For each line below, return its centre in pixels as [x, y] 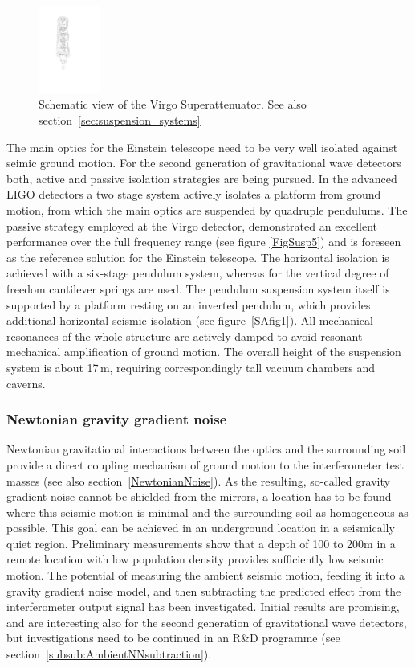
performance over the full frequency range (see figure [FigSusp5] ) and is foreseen [204, 242]
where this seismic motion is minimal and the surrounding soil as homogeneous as [207, 512]
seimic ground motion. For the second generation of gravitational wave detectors [204, 163]
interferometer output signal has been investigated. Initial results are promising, [203, 607]
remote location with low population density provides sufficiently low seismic [195, 559]
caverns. [26, 383]
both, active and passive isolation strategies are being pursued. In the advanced [202, 178]
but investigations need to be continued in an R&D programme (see [173, 638]
